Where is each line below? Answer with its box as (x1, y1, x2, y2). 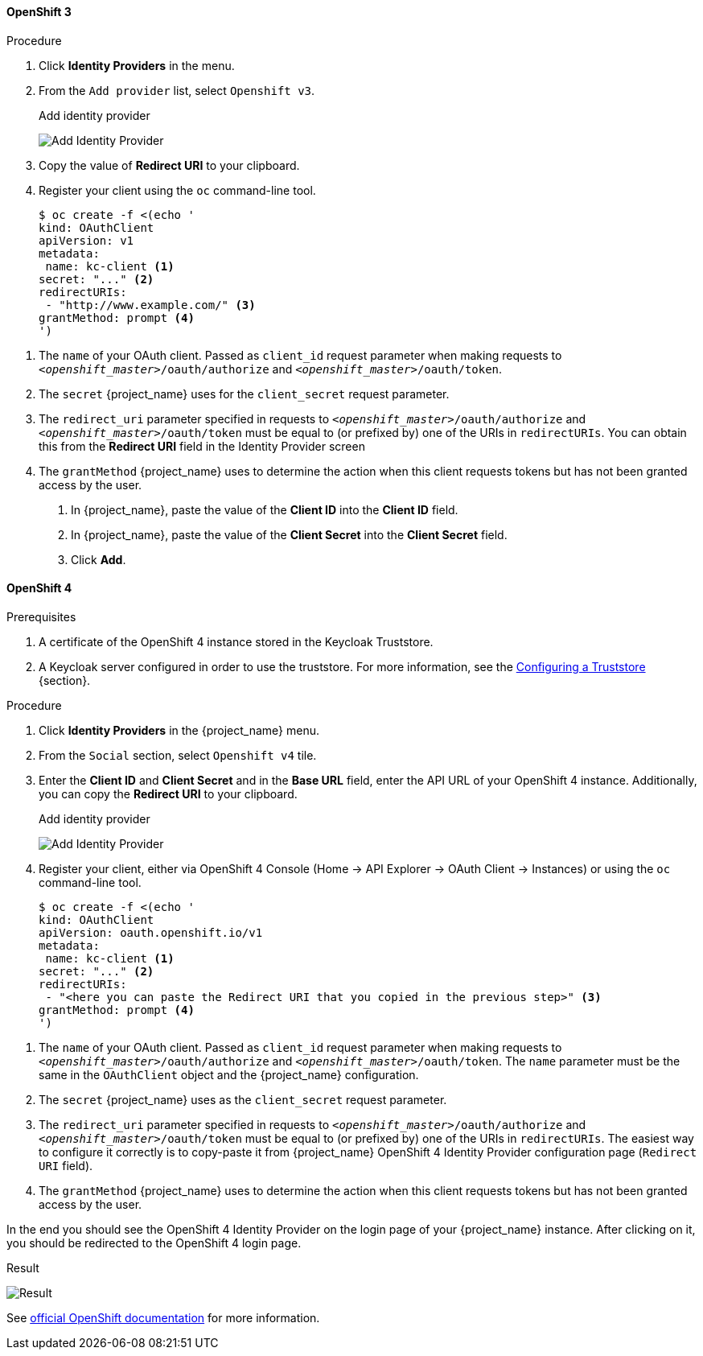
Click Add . (71, 552, 126, 567)
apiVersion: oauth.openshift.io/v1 (39, 925, 263, 939)
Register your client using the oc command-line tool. (39, 183, 316, 197)
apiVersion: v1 (39, 233, 134, 247)
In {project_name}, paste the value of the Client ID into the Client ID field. (71, 502, 458, 517)
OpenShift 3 (6, 5, 72, 19)
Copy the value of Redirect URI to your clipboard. (39, 158, 300, 172)
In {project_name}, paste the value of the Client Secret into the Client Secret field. (71, 527, 508, 542)
